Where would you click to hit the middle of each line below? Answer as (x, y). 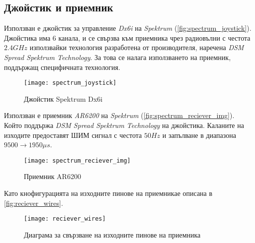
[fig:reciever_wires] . (34, 203)
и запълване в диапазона (199, 135)
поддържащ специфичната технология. (62, 67)
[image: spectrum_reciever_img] (77, 160)
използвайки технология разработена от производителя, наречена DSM (137, 47)
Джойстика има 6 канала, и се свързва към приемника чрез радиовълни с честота (127, 37)
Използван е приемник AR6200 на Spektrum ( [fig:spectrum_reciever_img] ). (119, 115)
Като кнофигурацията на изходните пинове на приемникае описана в (108, 193)
